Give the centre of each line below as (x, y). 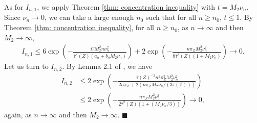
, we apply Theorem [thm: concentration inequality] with (126, 7)
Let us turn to (26, 66)
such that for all (171, 17)
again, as (18, 114)
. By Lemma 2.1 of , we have (107, 66)
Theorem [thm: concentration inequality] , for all (79, 27)
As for (14, 7)
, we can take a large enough (89, 17)
